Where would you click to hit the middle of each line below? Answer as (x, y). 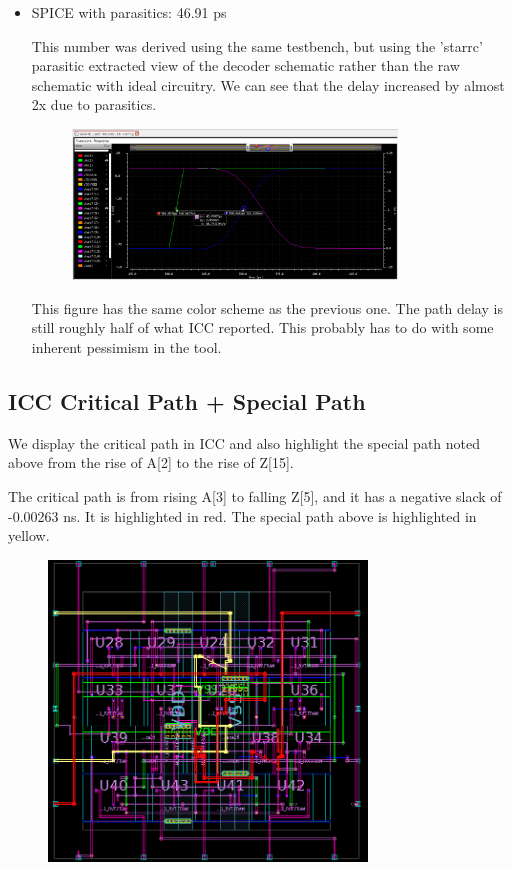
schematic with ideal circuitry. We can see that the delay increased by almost (268, 84)
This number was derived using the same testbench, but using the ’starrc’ (257, 45)
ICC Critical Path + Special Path (187, 400)
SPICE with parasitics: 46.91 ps (129, 12)
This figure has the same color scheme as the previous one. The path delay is (267, 307)
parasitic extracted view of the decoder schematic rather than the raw (245, 65)
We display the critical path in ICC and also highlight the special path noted (244, 442)
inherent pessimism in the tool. (126, 346)
